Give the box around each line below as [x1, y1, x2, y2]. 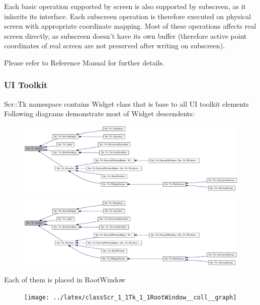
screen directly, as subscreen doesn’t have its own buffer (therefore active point [4, 30, 247, 41]
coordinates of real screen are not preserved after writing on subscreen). [4, 40, 225, 51]
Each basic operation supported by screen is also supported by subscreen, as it [4, 1, 246, 11]
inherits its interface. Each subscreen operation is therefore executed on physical [4, 11, 251, 21]
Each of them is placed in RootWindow [4, 274, 126, 285]
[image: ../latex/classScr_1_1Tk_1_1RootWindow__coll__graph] [24, 293, 237, 301]
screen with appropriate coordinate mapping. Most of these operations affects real [4, 21, 256, 31]
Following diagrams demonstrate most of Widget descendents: [4, 108, 195, 119]
